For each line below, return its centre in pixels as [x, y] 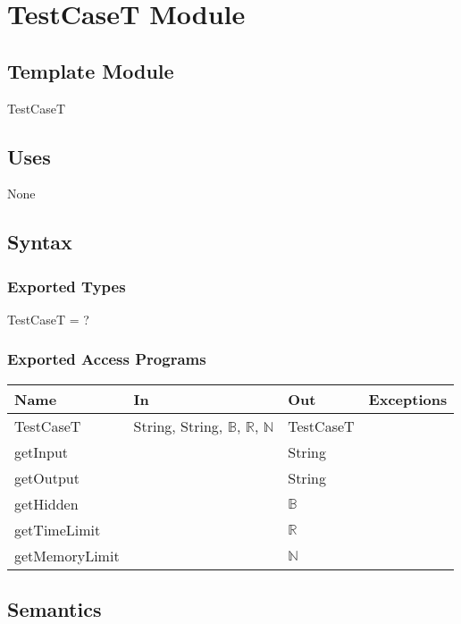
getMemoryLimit [67, 555]
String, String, [178, 426]
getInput [42, 451]
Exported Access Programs [107, 359]
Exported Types [67, 286]
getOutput [47, 477]
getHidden [46, 503]
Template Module [91, 70]
